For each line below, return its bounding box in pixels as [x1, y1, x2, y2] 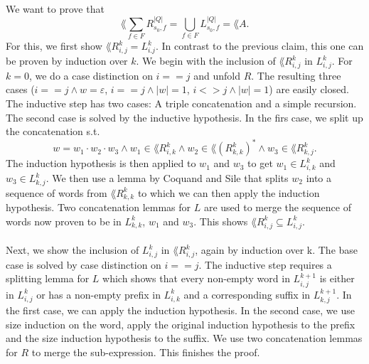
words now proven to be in [6, 213, 122, 228]
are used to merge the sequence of [203, 200, 351, 215]
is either [319, 271, 355, 286]
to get [247, 156, 273, 171]
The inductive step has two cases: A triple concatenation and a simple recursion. [6, 95, 357, 110]
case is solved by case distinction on [6, 257, 161, 272]
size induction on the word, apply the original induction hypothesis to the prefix [6, 316, 355, 331]
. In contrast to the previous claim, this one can [155, 38, 364, 53]
